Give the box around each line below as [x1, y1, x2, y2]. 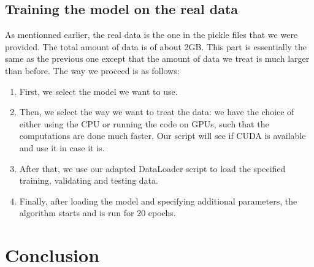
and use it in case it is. [19, 141, 105, 154]
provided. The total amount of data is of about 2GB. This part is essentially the [5, 40, 307, 53]
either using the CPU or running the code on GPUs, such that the [19, 117, 269, 130]
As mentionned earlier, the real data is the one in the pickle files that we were [5, 28, 298, 41]
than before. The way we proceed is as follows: [5, 64, 180, 77]
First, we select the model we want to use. [19, 85, 178, 97]
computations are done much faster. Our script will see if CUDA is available [19, 129, 306, 142]
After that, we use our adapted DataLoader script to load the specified [19, 162, 286, 175]
